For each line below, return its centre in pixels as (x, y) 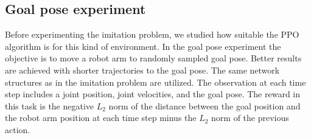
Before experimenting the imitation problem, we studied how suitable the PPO (152, 34)
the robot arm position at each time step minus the (101, 118)
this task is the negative (50, 105)
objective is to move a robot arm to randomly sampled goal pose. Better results (153, 58)
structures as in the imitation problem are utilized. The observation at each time (155, 82)
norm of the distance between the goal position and (204, 105)
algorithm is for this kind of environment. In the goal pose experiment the (143, 46)
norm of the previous (250, 118)
